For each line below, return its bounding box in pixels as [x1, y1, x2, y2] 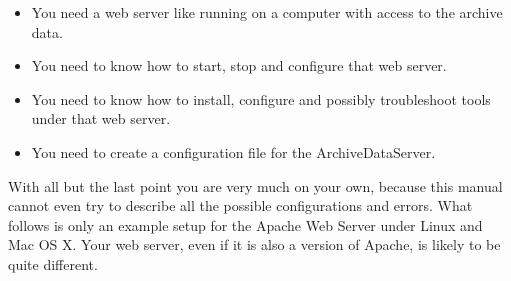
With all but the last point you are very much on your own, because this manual [8, 175, 503, 196]
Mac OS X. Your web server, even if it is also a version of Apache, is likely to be [8, 234, 501, 255]
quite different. [8, 253, 98, 274]
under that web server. [31, 108, 171, 129]
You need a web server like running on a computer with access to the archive [31, 2, 503, 22]
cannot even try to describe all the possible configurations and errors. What [8, 195, 473, 216]
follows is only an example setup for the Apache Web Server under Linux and [8, 214, 483, 235]
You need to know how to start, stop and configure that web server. [31, 55, 447, 76]
